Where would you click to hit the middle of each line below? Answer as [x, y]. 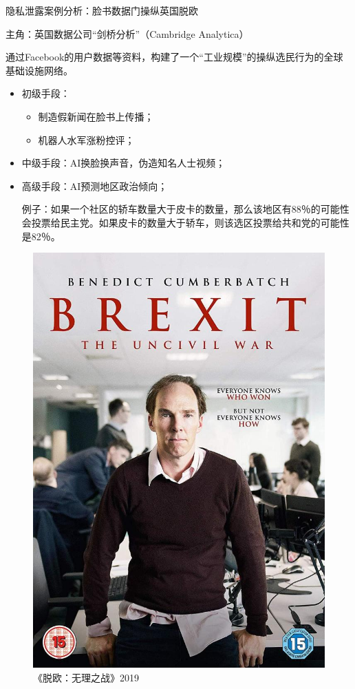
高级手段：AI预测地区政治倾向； [95, 185]
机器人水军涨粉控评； [86, 139]
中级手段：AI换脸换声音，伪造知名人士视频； [123, 163]
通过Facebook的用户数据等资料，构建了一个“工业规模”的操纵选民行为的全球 [174, 57]
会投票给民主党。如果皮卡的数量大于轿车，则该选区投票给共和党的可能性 [185, 222]
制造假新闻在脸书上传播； [96, 116]
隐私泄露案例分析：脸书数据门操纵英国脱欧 [102, 10]
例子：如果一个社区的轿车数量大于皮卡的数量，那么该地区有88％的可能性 [185, 209]
